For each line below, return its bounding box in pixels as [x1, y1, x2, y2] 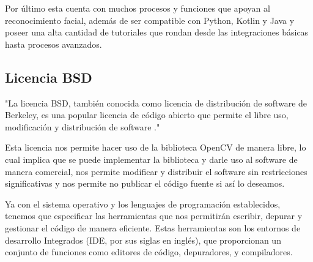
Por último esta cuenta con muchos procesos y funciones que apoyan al [5, 2, 270, 14]
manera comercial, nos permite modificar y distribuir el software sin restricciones [5, 165, 307, 178]
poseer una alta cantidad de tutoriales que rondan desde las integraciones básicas [5, 26, 309, 39]
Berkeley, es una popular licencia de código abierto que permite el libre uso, [5, 108, 289, 121]
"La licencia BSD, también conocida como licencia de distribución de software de [5, 96, 307, 109]
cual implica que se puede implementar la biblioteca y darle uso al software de [5, 152, 298, 165]
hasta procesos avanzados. [5, 37, 102, 50]
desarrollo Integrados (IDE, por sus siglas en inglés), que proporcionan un [5, 233, 281, 246]
